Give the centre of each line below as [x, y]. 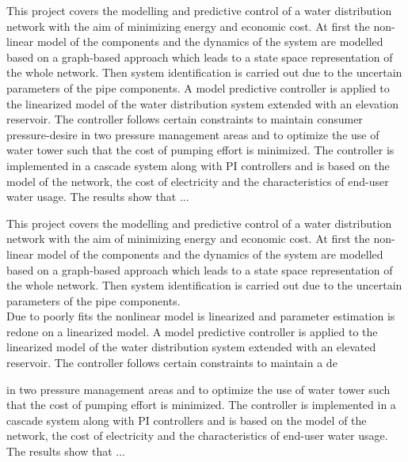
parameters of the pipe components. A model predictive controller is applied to [198, 87]
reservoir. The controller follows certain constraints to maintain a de [172, 363]
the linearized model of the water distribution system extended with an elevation [203, 103]
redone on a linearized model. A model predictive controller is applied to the [192, 331]
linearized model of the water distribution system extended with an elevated [191, 347]
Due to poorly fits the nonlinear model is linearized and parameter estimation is [201, 316]
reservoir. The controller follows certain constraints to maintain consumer [185, 119]
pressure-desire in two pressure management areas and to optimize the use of [193, 134]
